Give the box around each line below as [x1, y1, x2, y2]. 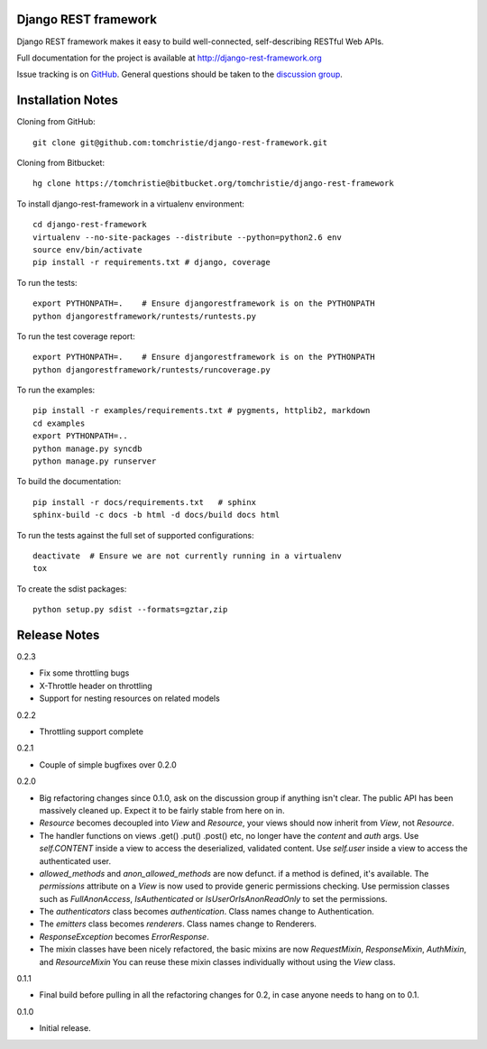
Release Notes [16, 627, 100, 642]
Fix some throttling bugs [39, 667, 130, 678]
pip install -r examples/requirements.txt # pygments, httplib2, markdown [32, 406, 371, 416]
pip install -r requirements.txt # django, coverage [32, 257, 271, 268]
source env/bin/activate [32, 244, 142, 254]
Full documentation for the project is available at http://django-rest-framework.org [16, 52, 322, 63]
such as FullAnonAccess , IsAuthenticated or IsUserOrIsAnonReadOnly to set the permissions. [39, 893, 388, 904]
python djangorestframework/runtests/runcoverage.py [32, 364, 271, 374]
